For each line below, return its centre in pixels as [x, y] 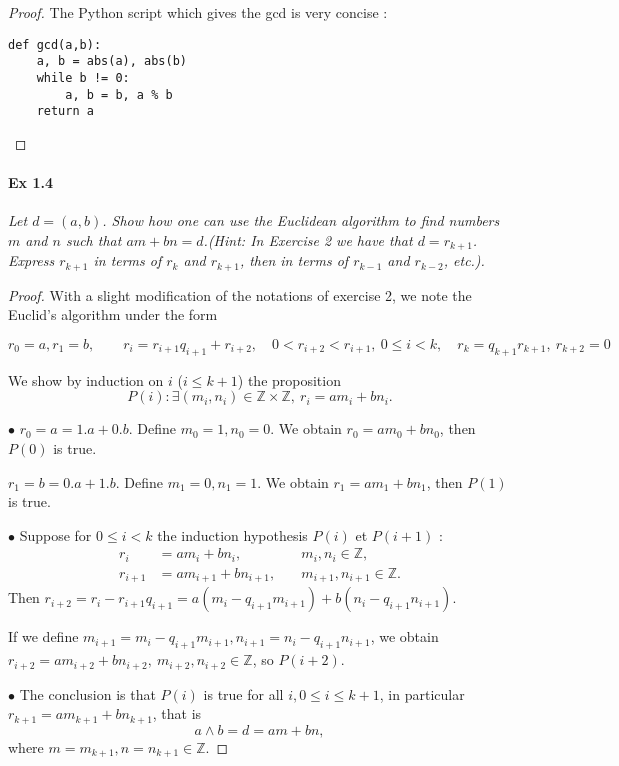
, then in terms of [294, 260]
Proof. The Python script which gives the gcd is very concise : [198, 12]
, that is [177, 713]
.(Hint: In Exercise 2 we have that [308, 239]
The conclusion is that [87, 693]
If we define [43, 636]
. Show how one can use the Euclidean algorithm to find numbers [301, 220]
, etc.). [464, 260]
